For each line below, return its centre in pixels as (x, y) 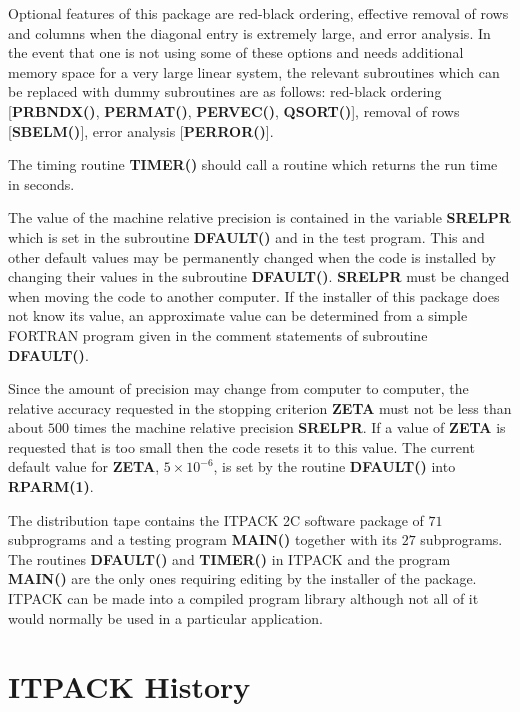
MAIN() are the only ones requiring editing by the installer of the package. (242, 578)
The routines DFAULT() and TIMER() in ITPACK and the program (229, 558)
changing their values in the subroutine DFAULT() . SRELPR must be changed (259, 276)
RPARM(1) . (51, 486)
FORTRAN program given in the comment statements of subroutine (218, 334)
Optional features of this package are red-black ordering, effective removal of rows (258, 13)
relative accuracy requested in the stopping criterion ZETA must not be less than (260, 407)
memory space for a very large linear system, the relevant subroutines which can (254, 71)
